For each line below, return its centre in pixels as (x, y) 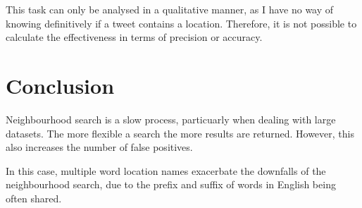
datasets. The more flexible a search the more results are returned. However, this (180, 133)
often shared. (34, 198)
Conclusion (60, 85)
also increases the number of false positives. (99, 147)
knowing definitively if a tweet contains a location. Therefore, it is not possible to (181, 23)
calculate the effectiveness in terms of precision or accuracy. (134, 37)
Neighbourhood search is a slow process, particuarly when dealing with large (171, 119)
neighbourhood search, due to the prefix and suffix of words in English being (171, 184)
